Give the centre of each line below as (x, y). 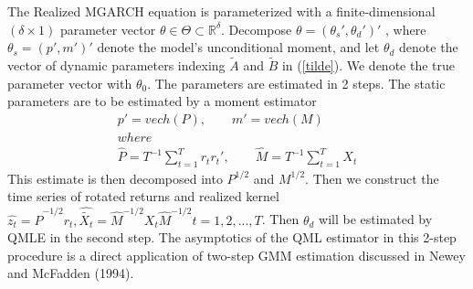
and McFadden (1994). (71, 273)
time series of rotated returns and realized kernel (143, 196)
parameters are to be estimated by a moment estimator (162, 101)
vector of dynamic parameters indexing (116, 65)
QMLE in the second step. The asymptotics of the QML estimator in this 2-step (232, 237)
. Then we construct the (372, 178)
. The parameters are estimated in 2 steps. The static (296, 83)
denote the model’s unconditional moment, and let (238, 47)
